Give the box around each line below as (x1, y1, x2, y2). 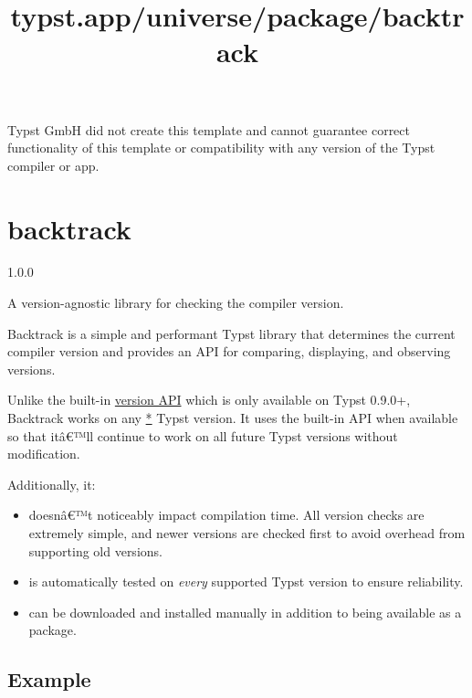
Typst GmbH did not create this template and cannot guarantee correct (7, 120, 410, 139)
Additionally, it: (7, 474, 96, 493)
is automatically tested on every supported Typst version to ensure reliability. (28, 572, 464, 591)
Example (7, 665, 91, 693)
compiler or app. (7, 155, 100, 174)
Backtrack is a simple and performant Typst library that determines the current (7, 323, 456, 343)
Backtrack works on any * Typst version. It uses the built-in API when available (7, 408, 458, 428)
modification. (7, 444, 80, 463)
